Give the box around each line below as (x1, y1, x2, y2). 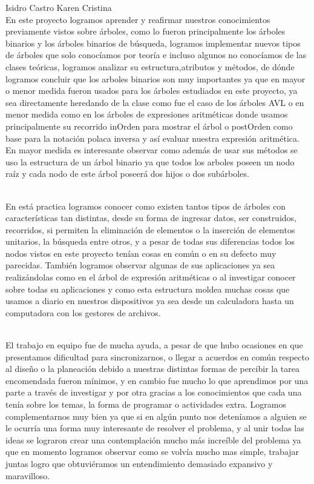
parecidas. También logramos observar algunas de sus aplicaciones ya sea (5, 259, 275, 271)
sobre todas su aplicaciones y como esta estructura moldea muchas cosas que (5, 282, 290, 295)
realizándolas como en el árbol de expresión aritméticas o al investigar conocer (5, 271, 296, 283)
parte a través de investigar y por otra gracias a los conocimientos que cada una (5, 386, 302, 399)
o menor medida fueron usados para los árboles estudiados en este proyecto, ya (5, 84, 298, 97)
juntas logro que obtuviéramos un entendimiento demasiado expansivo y (5, 457, 273, 469)
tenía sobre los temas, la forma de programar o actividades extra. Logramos (5, 398, 286, 410)
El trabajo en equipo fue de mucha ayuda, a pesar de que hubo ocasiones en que (5, 339, 303, 351)
